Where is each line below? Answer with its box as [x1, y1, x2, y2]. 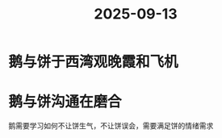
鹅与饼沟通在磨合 [8, 93, 123, 111]
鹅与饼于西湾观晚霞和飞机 [8, 53, 179, 71]
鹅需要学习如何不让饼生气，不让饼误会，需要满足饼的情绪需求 [8, 121, 214, 131]
